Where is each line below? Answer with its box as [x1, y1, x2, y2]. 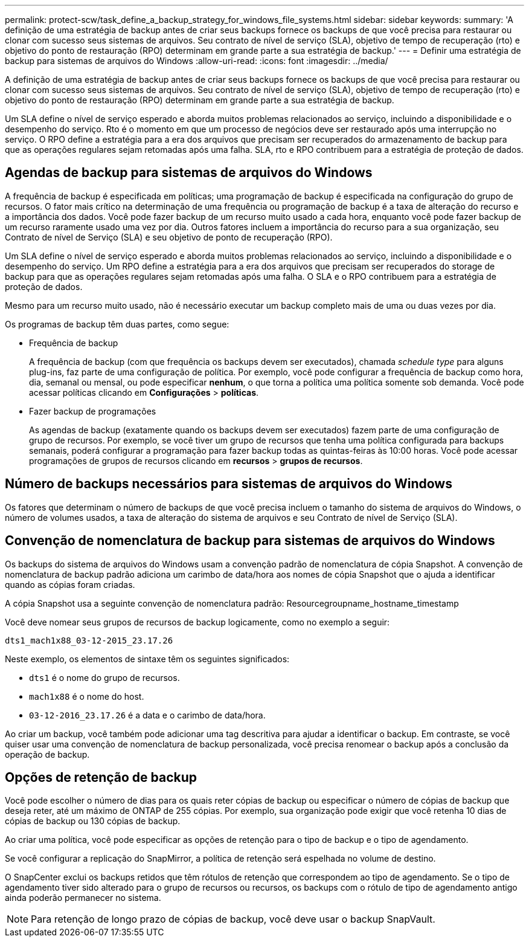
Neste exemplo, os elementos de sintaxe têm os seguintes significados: [5, 653, 290, 664]
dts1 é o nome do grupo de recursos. [29, 672, 180, 683]
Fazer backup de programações [29, 405, 156, 416]
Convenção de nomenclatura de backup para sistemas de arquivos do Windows [5, 533, 495, 549]
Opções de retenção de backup [5, 769, 197, 785]
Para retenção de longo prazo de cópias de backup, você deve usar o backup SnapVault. [31, 913, 435, 926]
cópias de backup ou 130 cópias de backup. [5, 816, 181, 827]
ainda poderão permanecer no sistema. [5, 892, 161, 903]
